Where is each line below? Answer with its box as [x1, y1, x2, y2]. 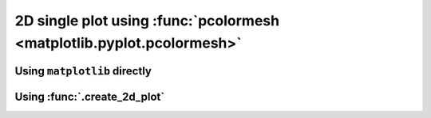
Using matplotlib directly [14, 64, 152, 78]
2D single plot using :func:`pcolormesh [14, 12, 279, 29]
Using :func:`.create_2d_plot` [14, 89, 165, 103]
